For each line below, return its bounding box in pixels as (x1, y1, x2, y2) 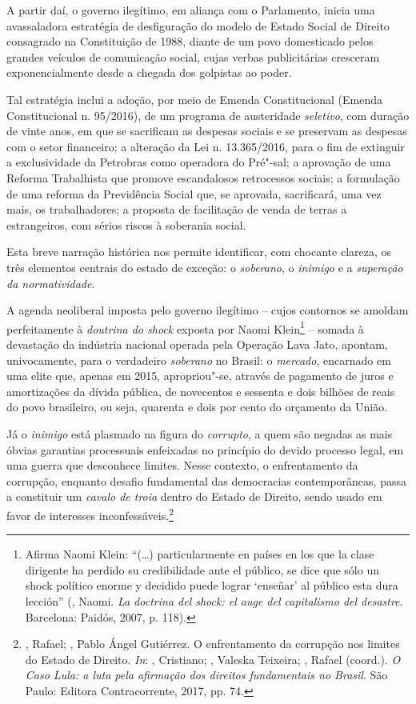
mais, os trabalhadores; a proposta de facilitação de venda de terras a (6, 201, 347, 218)
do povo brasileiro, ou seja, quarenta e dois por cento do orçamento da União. (6, 398, 388, 415)
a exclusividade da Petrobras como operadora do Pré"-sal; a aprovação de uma (6, 154, 391, 170)
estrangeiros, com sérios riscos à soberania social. (6, 216, 246, 233)
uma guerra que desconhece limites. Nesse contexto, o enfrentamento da (6, 457, 358, 474)
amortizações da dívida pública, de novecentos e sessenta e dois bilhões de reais (6, 382, 395, 399)
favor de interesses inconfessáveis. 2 (6, 504, 174, 523)
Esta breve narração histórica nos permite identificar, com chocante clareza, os (6, 243, 392, 260)
